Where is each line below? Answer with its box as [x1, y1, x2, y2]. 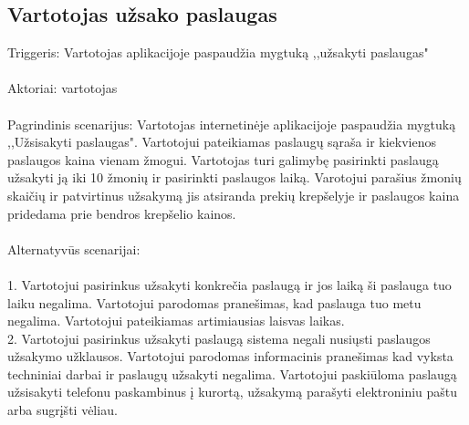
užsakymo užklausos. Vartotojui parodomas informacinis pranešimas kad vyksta [7, 347, 453, 366]
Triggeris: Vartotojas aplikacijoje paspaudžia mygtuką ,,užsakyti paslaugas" [7, 43, 429, 62]
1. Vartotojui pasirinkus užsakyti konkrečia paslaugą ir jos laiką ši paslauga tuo [7, 275, 452, 294]
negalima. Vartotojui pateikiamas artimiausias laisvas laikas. [7, 311, 345, 330]
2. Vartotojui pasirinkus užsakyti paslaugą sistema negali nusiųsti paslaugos [7, 328, 431, 347]
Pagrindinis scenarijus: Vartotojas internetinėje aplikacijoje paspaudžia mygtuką [7, 114, 456, 133]
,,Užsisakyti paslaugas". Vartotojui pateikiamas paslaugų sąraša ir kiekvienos [7, 132, 437, 151]
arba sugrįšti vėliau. [7, 400, 118, 420]
